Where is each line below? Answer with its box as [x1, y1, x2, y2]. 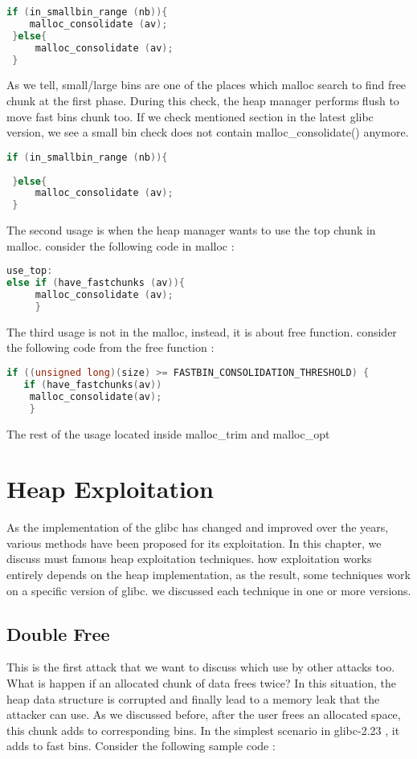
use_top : [6, 265, 53, 277]
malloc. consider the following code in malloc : [6, 237, 235, 254]
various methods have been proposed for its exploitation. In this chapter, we [6, 534, 382, 551]
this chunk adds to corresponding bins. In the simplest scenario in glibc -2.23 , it [6, 721, 400, 738]
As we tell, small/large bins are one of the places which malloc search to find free [6, 76, 407, 93]
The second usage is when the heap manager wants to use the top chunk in [6, 222, 376, 239]
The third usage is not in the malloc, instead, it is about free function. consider [6, 323, 397, 340]
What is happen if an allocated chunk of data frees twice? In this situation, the [6, 674, 396, 691]
